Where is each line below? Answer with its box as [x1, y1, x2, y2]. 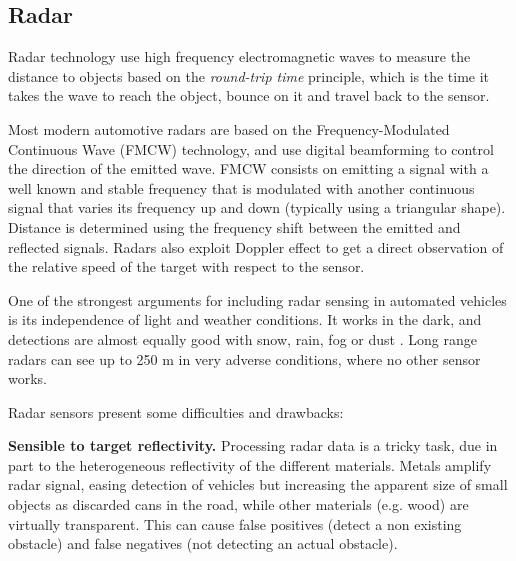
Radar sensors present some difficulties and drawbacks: [8, 401, 344, 422]
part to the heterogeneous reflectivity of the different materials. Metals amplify [8, 454, 492, 475]
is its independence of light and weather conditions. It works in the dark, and [8, 309, 482, 330]
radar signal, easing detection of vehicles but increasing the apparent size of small [8, 474, 508, 495]
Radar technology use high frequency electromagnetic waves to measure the [8, 46, 471, 67]
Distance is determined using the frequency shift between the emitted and [8, 216, 461, 237]
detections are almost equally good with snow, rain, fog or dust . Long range [8, 328, 477, 349]
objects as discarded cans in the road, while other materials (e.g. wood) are [8, 494, 469, 515]
